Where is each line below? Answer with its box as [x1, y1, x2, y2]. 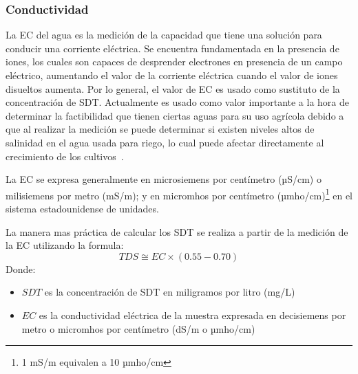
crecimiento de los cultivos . [6, 148, 124, 163]
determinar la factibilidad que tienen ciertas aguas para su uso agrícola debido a [6, 108, 344, 122]
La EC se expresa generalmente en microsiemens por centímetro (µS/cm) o [6, 172, 322, 186]
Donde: [6, 261, 36, 276]
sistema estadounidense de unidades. [6, 201, 159, 215]
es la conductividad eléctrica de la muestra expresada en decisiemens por [39, 307, 346, 322]
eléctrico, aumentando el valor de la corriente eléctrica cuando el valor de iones [6, 68, 338, 82]
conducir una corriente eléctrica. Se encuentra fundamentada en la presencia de [6, 41, 339, 55]
